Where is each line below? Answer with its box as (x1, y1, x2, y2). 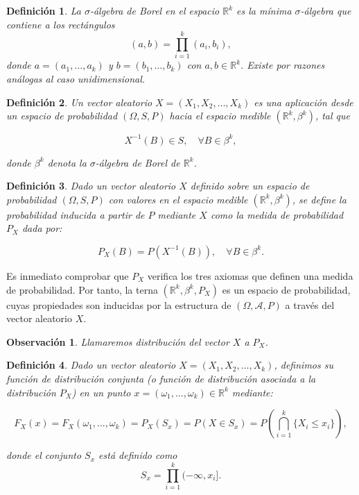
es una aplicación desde (254, 94, 353, 109)
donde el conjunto (6, 448, 82, 462)
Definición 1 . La (6, 3, 81, 17)
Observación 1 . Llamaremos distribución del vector (6, 334, 229, 349)
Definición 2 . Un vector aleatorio (6, 94, 152, 109)
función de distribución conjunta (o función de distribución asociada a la (6, 371, 316, 385)
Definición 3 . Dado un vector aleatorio (6, 178, 176, 193)
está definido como (98, 448, 177, 462)
